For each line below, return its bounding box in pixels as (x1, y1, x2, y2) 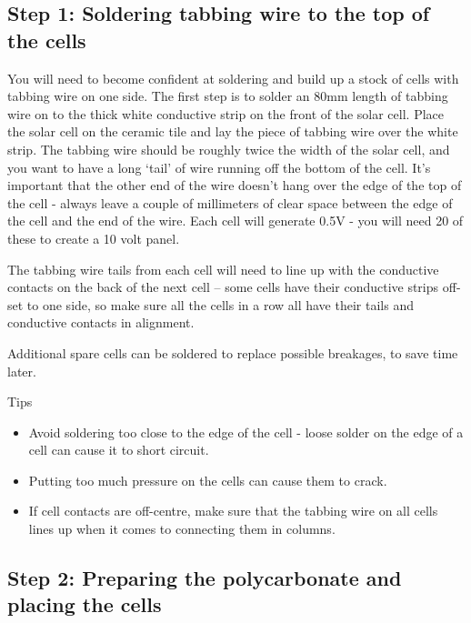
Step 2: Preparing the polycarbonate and (7, 564, 402, 592)
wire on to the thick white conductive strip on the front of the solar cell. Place (7, 104, 444, 123)
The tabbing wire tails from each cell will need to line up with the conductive (7, 259, 439, 278)
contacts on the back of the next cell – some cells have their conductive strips (7, 277, 439, 296)
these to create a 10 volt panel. (7, 228, 180, 247)
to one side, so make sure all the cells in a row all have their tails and (26, 295, 414, 314)
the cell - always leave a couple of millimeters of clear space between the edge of (7, 193, 453, 212)
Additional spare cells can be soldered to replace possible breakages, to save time (7, 343, 458, 362)
